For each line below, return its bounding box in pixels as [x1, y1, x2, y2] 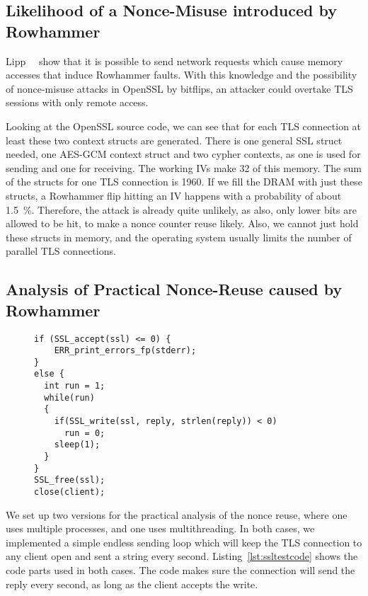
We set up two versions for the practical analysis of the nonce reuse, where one [6, 507, 347, 522]
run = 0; [64, 428, 105, 438]
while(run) [44, 392, 95, 403]
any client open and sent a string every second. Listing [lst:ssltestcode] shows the [6, 549, 358, 563]
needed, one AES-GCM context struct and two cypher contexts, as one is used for [6, 147, 361, 161]
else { [34, 369, 64, 379]
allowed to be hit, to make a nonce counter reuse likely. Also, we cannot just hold [6, 216, 359, 231]
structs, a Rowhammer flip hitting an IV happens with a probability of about [6, 188, 342, 202]
